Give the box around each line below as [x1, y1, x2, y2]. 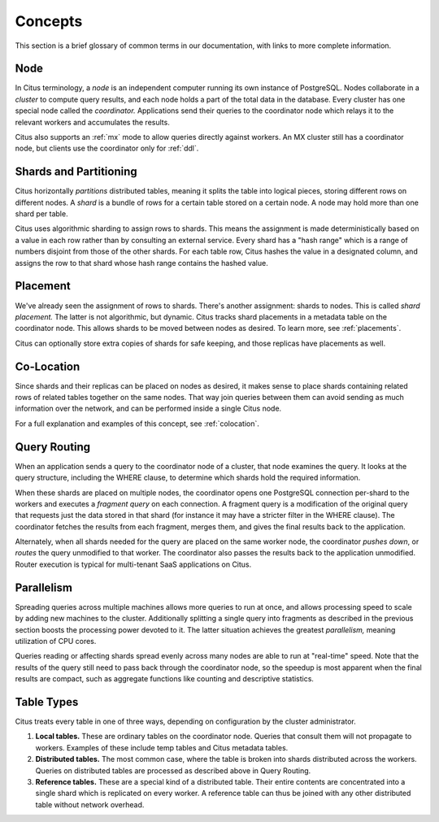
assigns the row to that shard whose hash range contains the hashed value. [15, 258, 268, 267]
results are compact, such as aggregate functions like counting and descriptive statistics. [15, 674, 315, 684]
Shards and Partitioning [15, 165, 137, 179]
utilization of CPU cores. [15, 636, 97, 646]
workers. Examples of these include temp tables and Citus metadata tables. [35, 742, 289, 752]
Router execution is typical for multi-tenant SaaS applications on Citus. [15, 559, 252, 569]
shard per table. [15, 209, 68, 219]
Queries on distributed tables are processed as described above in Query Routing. [35, 765, 311, 776]
